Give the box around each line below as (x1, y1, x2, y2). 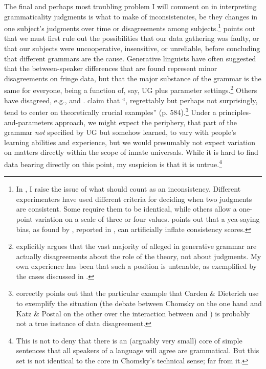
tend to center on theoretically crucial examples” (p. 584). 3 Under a (4, 105, 216, 117)
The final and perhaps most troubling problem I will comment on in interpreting (4, 1, 257, 11)
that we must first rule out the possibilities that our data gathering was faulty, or (4, 33, 259, 43)
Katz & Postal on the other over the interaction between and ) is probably (16, 308, 250, 318)
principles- (218, 106, 251, 117)
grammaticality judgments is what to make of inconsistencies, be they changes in (4, 11, 258, 21)
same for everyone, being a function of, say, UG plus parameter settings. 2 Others (4, 83, 257, 96)
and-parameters (4, 117, 53, 127)
